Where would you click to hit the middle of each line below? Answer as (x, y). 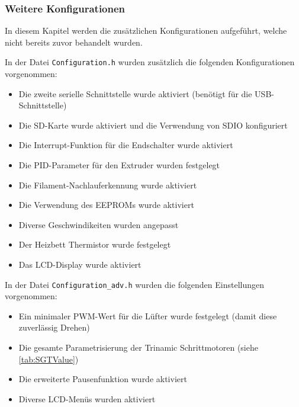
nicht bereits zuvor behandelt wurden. (74, 42)
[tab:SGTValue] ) (49, 359)
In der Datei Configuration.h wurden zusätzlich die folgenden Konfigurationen (150, 62)
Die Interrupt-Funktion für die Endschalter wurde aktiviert (126, 145)
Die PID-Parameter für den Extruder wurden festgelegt (119, 165)
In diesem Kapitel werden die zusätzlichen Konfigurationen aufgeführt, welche (146, 31)
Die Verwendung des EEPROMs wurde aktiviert (106, 205)
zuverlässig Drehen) (54, 327)
